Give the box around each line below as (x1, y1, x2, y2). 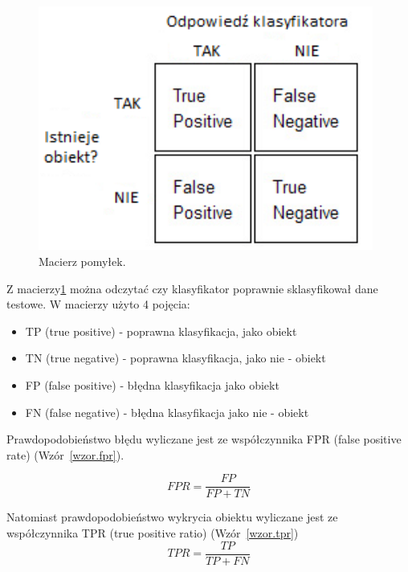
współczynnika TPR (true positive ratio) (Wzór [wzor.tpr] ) (6, 525, 299, 541)
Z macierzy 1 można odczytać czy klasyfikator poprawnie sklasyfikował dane (6, 280, 378, 296)
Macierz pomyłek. (39, 253, 126, 269)
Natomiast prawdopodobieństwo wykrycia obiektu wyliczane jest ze (6, 509, 338, 525)
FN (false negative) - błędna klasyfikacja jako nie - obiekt (25, 403, 309, 420)
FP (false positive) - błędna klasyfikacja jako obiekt (25, 376, 279, 393)
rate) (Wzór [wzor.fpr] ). (6, 446, 124, 463)
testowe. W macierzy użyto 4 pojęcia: (6, 296, 190, 313)
